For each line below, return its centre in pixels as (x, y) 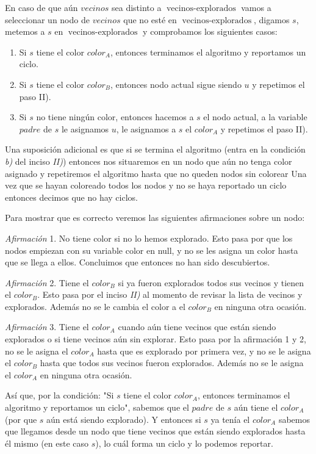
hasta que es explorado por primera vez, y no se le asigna (204, 351)
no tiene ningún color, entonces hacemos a (115, 117)
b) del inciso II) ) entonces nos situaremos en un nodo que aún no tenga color (149, 161)
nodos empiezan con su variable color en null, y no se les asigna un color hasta (152, 250)
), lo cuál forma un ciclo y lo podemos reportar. (184, 443)
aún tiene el (256, 407)
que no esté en (150, 19)
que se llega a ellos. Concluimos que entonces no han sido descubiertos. (138, 262)
